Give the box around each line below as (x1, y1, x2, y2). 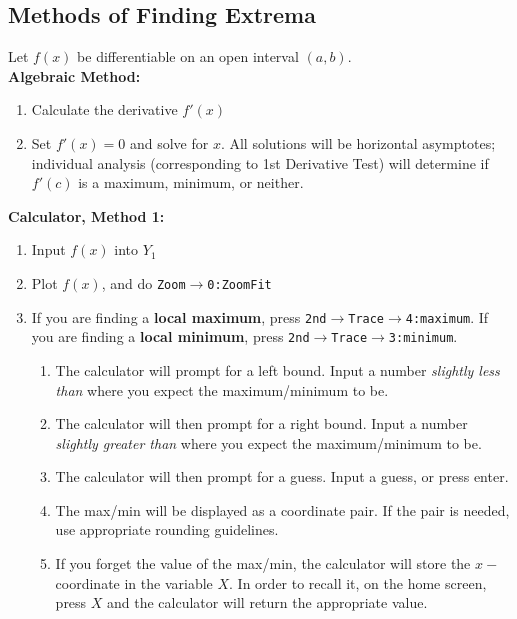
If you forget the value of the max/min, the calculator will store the (55, 553, 471, 574)
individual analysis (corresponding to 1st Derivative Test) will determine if (31, 152, 489, 173)
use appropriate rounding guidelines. (55, 519, 279, 540)
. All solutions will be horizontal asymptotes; (220, 132, 496, 153)
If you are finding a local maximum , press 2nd (31, 306, 327, 327)
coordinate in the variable (55, 572, 213, 593)
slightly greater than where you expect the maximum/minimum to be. (55, 432, 482, 453)
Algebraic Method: (8, 65, 141, 86)
